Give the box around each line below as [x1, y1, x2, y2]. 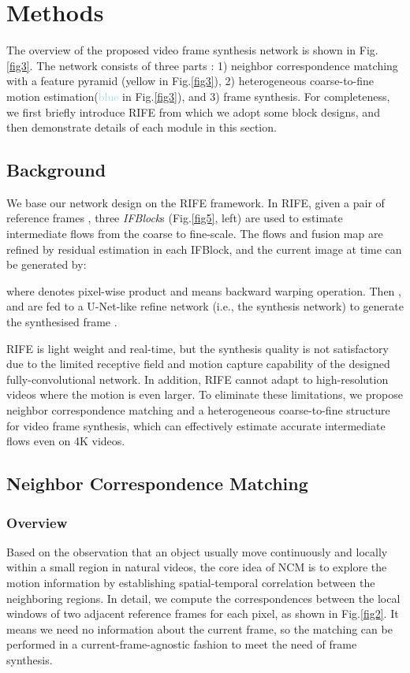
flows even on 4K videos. [6, 433, 125, 449]
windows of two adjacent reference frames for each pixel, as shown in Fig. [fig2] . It [6, 605, 399, 622]
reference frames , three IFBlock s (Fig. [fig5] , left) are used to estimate [6, 210, 343, 226]
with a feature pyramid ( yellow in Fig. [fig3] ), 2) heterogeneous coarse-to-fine [6, 73, 375, 89]
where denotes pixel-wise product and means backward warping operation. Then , [6, 282, 401, 299]
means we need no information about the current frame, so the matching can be [6, 620, 393, 637]
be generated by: [6, 256, 87, 273]
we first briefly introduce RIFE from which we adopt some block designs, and [6, 103, 380, 120]
